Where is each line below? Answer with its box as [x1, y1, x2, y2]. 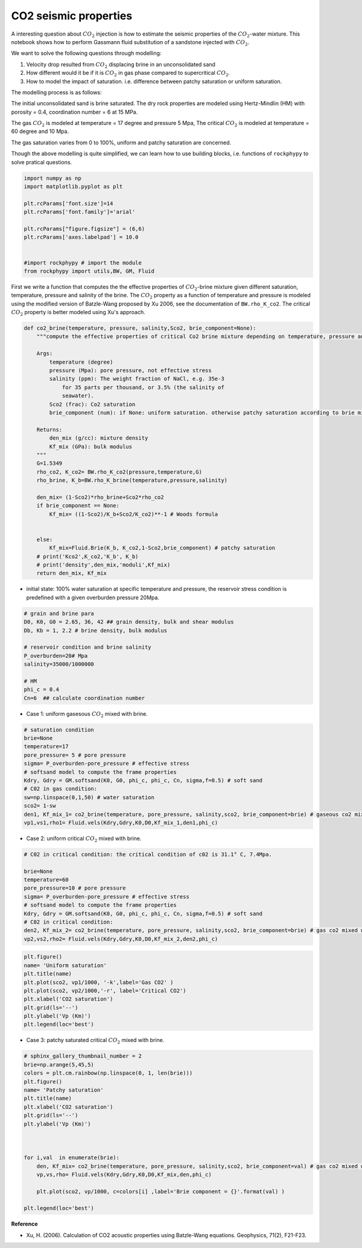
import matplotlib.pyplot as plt [24, 183, 123, 190]
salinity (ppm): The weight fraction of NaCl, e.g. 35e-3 [49, 375, 224, 382]
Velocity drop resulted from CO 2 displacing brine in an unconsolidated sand [26, 60, 215, 69]
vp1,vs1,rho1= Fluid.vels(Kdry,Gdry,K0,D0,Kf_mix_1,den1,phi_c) [24, 819, 218, 826]
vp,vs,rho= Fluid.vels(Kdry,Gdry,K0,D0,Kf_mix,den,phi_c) [36, 1171, 212, 1178]
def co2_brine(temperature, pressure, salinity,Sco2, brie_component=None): [24, 325, 256, 332]
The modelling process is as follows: [11, 88, 102, 96]
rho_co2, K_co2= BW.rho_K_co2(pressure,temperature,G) [36, 468, 202, 475]
